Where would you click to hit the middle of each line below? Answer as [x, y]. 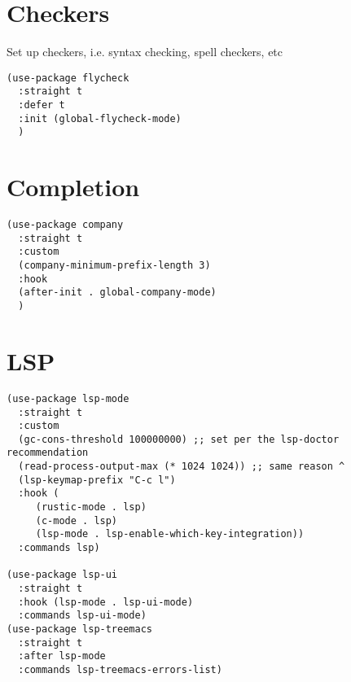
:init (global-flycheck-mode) [100, 118]
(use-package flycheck [68, 78]
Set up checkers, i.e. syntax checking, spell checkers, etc [145, 52]
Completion [73, 187]
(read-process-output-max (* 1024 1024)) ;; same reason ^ [182, 467]
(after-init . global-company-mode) [117, 293]
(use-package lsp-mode [68, 398]
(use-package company [65, 225]
